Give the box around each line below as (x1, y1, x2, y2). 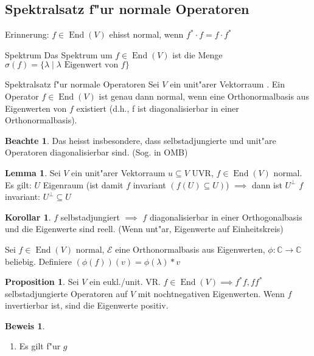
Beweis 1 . (5, 319, 45, 332)
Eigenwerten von (5, 101, 67, 114)
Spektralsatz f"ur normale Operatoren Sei (5, 78, 159, 91)
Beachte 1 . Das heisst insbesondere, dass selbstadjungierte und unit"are (5, 134, 276, 146)
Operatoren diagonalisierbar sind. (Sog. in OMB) (5, 146, 188, 159)
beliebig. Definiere (5, 255, 72, 267)
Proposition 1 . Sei (5, 275, 79, 288)
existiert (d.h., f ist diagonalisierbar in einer (76, 101, 239, 114)
